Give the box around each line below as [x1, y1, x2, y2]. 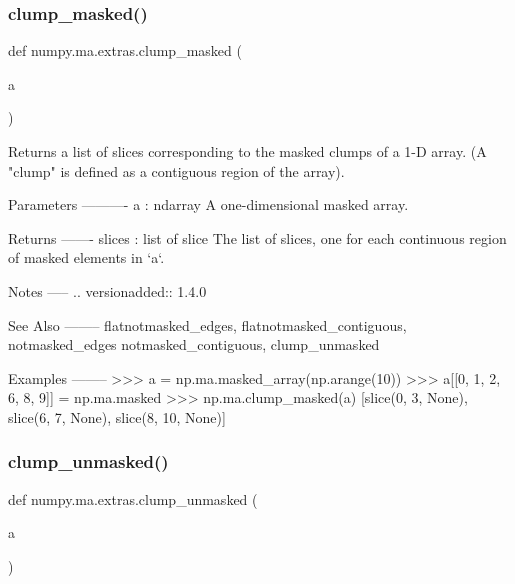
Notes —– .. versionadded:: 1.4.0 [8, 280, 207, 301]
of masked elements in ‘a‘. [8, 247, 165, 268]
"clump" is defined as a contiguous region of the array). [8, 160, 345, 181]
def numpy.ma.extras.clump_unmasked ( [8, 488, 258, 509]
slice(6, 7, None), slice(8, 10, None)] [8, 406, 226, 427]
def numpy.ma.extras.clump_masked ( [8, 40, 242, 61]
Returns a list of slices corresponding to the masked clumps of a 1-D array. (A [8, 141, 487, 161]
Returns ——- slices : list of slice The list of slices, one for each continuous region [8, 227, 507, 248]
